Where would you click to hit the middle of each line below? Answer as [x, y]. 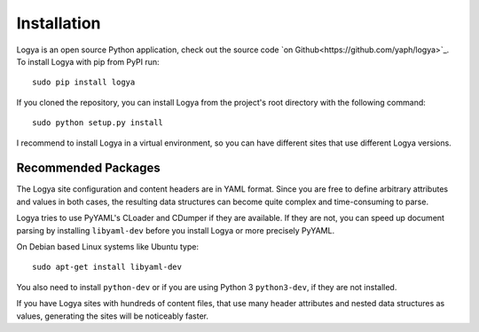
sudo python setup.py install [98, 123]
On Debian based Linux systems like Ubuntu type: [108, 246]
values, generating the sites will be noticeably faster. [112, 316]
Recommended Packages [88, 168]
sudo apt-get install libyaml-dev [107, 267]
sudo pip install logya [84, 83]
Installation [59, 23]
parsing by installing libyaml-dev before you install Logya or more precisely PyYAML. [176, 230]
